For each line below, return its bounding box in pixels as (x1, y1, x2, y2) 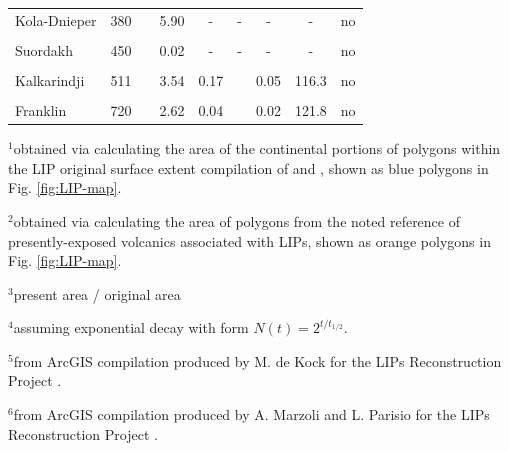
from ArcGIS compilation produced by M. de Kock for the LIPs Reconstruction (13, 350, 502, 371)
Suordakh (15, 39, 74, 60)
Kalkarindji (15, 69, 85, 90)
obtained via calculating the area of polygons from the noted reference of (13, 210, 460, 231)
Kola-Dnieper (15, 9, 97, 30)
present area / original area (13, 283, 181, 304)
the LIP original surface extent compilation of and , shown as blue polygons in (8, 157, 489, 178)
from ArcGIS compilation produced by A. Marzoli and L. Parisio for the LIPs (13, 404, 490, 425)
